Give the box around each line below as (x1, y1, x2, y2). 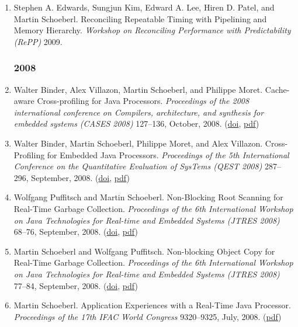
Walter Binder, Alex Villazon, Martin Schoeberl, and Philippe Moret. (13, 83, 263, 95)
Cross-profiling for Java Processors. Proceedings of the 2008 (37, 95, 250, 107)
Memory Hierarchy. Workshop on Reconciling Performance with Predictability (13, 24, 291, 36)
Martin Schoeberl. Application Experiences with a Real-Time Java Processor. (13, 299, 291, 311)
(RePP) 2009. (13, 35, 63, 47)
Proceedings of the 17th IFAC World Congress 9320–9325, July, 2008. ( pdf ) (13, 310, 282, 322)
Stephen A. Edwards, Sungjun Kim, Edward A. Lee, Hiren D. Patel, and (13, 1, 275, 13)
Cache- (265, 83, 290, 95)
